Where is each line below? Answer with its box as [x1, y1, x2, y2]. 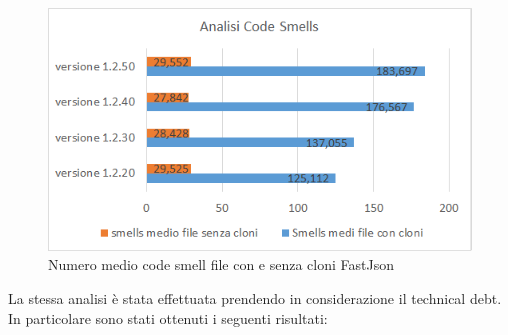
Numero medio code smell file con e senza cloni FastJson [48, 254, 395, 275]
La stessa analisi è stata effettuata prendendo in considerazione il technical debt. [8, 287, 502, 308]
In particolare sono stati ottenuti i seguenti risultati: [8, 307, 328, 328]
